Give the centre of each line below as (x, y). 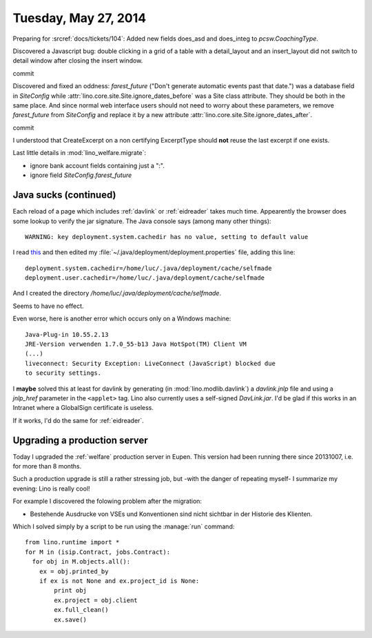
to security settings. (63, 373)
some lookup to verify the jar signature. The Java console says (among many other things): (142, 221)
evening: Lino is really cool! (51, 488)
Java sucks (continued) (64, 195)
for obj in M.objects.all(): (81, 562)
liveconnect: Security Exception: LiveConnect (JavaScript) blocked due (150, 363)
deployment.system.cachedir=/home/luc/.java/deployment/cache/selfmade (148, 268)
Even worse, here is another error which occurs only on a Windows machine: (122, 319)
